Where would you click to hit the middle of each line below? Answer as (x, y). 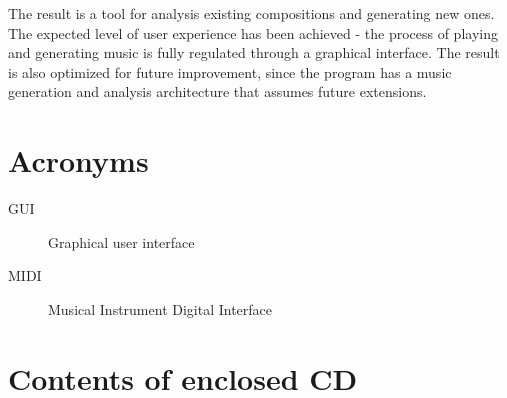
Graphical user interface (121, 241)
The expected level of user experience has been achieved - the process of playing (253, 32)
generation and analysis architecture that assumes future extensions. (217, 91)
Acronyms (78, 160)
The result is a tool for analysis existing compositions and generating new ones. (251, 13)
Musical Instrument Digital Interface (160, 308)
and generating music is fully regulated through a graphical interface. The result (254, 52)
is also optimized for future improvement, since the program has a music (230, 71)
